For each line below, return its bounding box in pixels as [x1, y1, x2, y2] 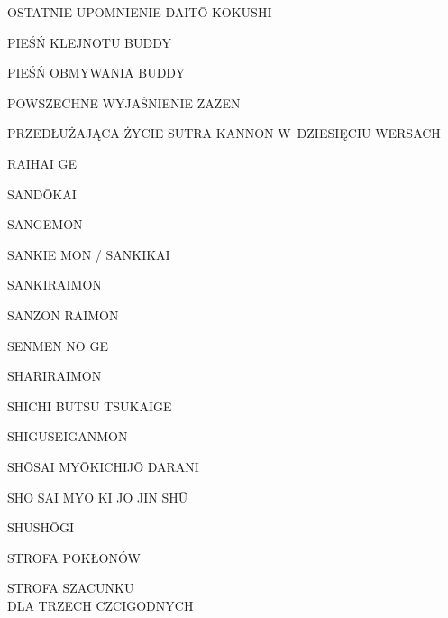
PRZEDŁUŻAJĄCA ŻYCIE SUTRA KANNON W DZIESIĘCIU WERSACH [7, 124, 441, 143]
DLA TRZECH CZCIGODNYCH [7, 595, 194, 614]
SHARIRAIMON [7, 366, 102, 385]
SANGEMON [7, 215, 83, 234]
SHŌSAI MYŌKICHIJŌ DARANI [7, 457, 199, 475]
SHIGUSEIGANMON [7, 427, 128, 446]
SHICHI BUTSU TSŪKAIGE [7, 396, 172, 415]
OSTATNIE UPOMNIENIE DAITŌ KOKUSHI [7, 3, 272, 21]
